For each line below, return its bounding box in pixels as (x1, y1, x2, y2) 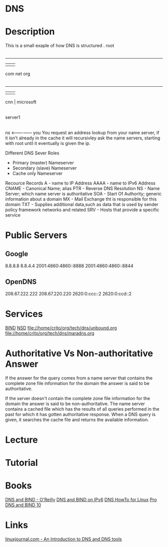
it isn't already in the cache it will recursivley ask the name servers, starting (5, 135, 160, 141)
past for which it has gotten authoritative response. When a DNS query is (5, 411, 156, 417)
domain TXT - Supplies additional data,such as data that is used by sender (5, 202, 159, 208)
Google (5, 249, 28, 258)
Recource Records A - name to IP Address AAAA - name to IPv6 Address (5, 180, 156, 186)
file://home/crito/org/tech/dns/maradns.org (5, 330, 94, 336)
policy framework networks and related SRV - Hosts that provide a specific (5, 207, 159, 213)
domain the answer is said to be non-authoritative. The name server (5, 401, 145, 407)
